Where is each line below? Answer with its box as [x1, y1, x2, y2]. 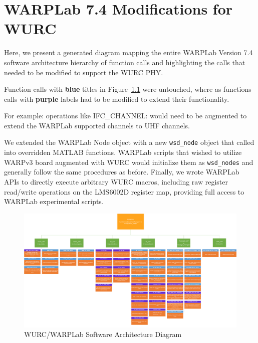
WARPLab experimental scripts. [4, 196, 104, 207]
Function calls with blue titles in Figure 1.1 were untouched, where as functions [4, 84, 251, 94]
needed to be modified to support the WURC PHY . [4, 67, 163, 77]
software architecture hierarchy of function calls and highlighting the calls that [4, 57, 245, 67]
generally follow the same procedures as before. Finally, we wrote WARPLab [4, 166, 239, 177]
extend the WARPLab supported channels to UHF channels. [4, 120, 190, 130]
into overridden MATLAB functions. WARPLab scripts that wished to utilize [4, 147, 242, 157]
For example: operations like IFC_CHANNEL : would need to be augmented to [4, 110, 247, 121]
